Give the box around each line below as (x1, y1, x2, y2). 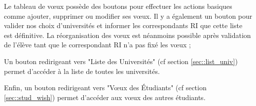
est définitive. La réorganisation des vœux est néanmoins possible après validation (4, 30, 251, 40)
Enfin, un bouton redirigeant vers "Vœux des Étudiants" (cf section (4, 82, 207, 93)
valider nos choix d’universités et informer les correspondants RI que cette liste (4, 20, 243, 31)
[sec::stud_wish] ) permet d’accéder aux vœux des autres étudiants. (4, 92, 206, 102)
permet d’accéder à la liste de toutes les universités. (4, 66, 160, 76)
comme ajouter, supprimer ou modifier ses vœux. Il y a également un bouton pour (4, 10, 253, 21)
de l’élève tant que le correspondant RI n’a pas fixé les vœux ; (4, 39, 191, 50)
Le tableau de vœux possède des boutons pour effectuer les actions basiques (4, 1, 232, 11)
